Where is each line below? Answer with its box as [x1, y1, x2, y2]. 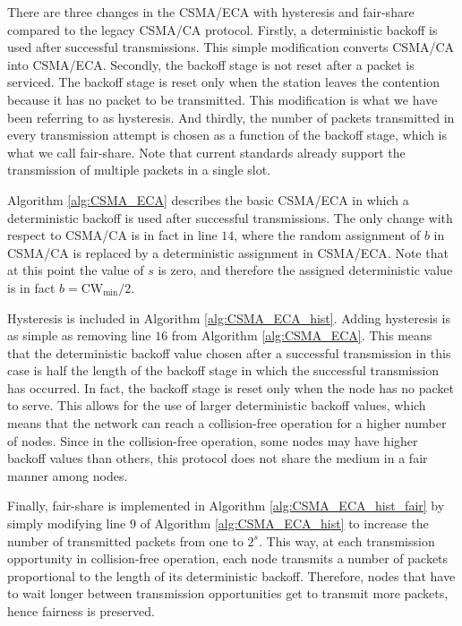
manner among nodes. [7, 466, 128, 485]
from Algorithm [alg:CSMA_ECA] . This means [171, 326, 432, 345]
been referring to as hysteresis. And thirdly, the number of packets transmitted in [7, 107, 455, 126]
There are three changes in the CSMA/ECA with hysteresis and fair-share [7, 3, 415, 21]
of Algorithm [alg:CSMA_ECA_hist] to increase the [140, 514, 429, 533]
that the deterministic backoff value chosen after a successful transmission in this [7, 343, 451, 362]
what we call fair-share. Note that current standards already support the [7, 142, 406, 161]
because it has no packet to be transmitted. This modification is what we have [7, 90, 438, 108]
